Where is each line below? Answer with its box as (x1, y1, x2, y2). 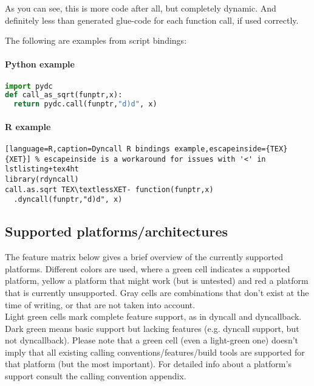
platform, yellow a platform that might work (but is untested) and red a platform (5, 274, 309, 287)
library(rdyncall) (5, 174, 79, 184)
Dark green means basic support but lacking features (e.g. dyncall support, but (5, 322, 299, 334)
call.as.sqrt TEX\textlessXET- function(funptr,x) (5, 185, 214, 194)
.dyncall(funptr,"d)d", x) (13, 195, 123, 204)
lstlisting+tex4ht (5, 165, 79, 174)
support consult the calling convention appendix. (5, 370, 186, 382)
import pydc (5, 81, 53, 91)
